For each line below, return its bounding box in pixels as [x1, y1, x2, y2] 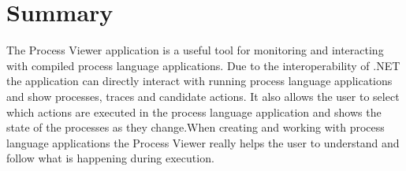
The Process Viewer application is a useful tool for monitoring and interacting [6, 42, 384, 58]
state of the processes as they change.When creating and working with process [6, 119, 385, 136]
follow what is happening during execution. [6, 150, 214, 166]
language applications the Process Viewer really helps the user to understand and [6, 134, 400, 151]
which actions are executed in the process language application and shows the [6, 103, 382, 120]
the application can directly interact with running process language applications [6, 72, 393, 89]
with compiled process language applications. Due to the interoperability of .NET [6, 57, 400, 73]
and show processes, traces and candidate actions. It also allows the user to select [6, 87, 400, 104]
